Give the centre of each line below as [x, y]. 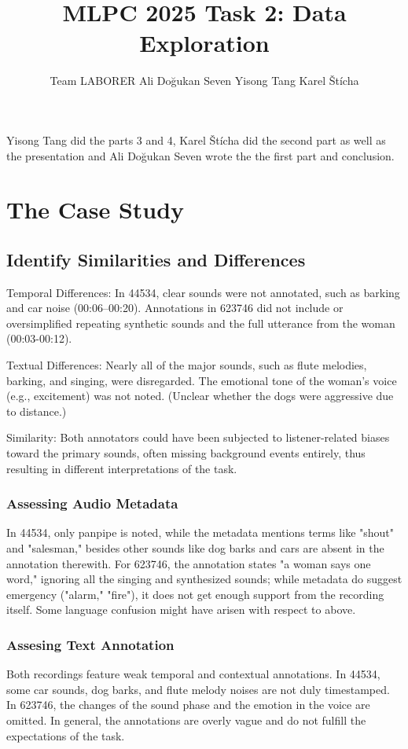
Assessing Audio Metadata [92, 503]
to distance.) [37, 411]
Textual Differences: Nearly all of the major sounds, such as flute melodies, [187, 365]
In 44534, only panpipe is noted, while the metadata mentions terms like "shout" [200, 532]
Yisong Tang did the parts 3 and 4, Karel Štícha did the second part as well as [196, 140]
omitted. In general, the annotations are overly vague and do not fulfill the [186, 720]
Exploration [204, 43]
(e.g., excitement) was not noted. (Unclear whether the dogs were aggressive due [200, 396]
